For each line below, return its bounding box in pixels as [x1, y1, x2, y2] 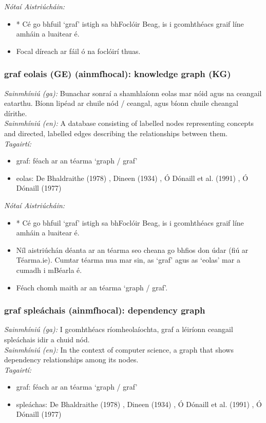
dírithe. [4, 107, 27, 118]
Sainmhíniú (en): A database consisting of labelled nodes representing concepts [4, 118, 254, 128]
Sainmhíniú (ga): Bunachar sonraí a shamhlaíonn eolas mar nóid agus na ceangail [4, 87, 262, 98]
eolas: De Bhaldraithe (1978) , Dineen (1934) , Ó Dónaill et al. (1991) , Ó [16, 172, 249, 183]
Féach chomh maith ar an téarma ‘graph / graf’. [16, 282, 168, 292]
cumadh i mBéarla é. [16, 264, 82, 275]
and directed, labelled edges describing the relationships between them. [4, 127, 228, 138]
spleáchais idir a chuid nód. [4, 334, 90, 344]
